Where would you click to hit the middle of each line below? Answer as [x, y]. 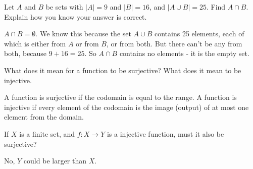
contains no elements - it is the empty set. [184, 53]
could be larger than [55, 161]
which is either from [35, 43]
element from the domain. [44, 117]
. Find [216, 7]
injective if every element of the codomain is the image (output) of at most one [126, 107]
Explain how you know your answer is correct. [75, 16]
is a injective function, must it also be [165, 133]
